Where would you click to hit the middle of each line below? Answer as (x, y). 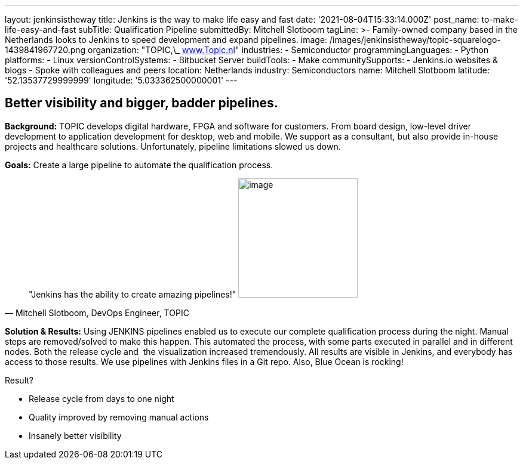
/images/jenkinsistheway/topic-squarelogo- (415, 40)
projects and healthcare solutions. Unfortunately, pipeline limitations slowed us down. (173, 146)
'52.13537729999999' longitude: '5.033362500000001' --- (121, 80)
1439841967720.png (45, 50)
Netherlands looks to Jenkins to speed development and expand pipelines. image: (166, 40)
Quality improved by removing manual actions (119, 417)
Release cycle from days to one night (101, 398)
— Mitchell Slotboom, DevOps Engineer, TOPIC (97, 313)
